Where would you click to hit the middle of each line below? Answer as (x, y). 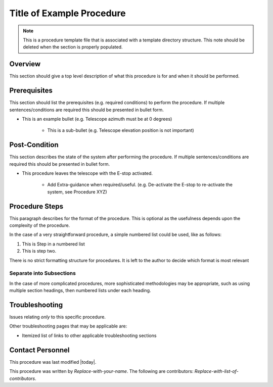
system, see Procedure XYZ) (77, 191)
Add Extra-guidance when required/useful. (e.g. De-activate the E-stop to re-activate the (140, 185)
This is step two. (39, 251)
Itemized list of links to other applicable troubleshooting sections (89, 335)
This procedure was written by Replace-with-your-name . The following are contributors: (101, 371)
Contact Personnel (39, 350)
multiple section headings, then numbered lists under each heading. (80, 291)
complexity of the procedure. (40, 225)
